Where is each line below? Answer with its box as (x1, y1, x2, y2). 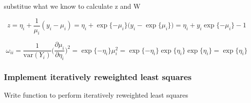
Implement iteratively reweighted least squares (4, 71, 192, 82)
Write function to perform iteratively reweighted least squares (4, 90, 189, 100)
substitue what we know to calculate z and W (4, 1, 141, 11)
